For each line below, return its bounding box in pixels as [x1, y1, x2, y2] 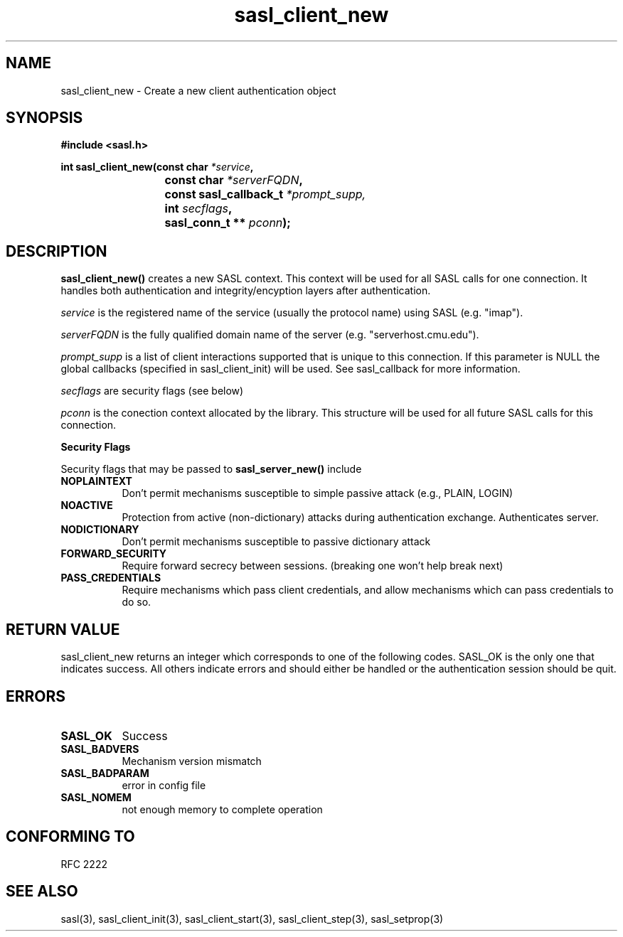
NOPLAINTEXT [60, 475, 132, 488]
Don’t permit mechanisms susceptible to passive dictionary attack [122, 535, 431, 548]
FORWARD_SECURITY [60, 547, 167, 560]
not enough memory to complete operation [122, 803, 323, 815]
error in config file [122, 778, 206, 791]
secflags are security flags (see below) [60, 385, 244, 397]
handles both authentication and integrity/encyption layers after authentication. [60, 284, 431, 297]
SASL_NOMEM [60, 791, 132, 803]
